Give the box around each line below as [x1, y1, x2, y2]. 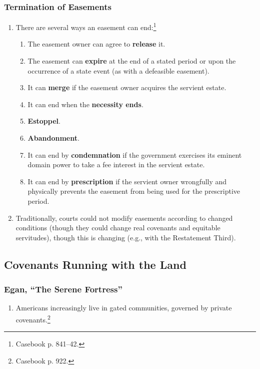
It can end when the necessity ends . [27, 99, 143, 109]
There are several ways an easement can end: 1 [15, 21, 156, 32]
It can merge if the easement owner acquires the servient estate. [27, 82, 226, 93]
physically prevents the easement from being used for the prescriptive [27, 186, 240, 196]
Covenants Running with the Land [4, 256, 186, 272]
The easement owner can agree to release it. [27, 39, 165, 49]
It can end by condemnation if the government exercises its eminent [27, 149, 242, 160]
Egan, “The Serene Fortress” [4, 283, 122, 295]
